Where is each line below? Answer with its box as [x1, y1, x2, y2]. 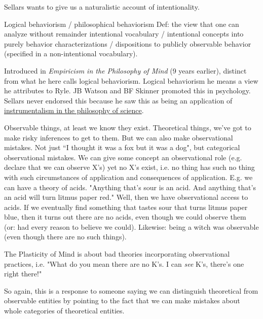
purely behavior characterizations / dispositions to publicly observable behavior [4, 38, 251, 49]
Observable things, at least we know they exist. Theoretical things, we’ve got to [4, 122, 251, 132]
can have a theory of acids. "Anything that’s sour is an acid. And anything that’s [4, 182, 256, 192]
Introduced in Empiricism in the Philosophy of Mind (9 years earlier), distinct [4, 65, 247, 76]
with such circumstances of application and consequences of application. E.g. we [4, 171, 253, 182]
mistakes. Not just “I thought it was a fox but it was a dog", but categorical [4, 142, 240, 153]
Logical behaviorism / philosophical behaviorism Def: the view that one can [4, 18, 239, 29]
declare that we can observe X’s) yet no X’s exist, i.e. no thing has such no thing [4, 162, 255, 172]
